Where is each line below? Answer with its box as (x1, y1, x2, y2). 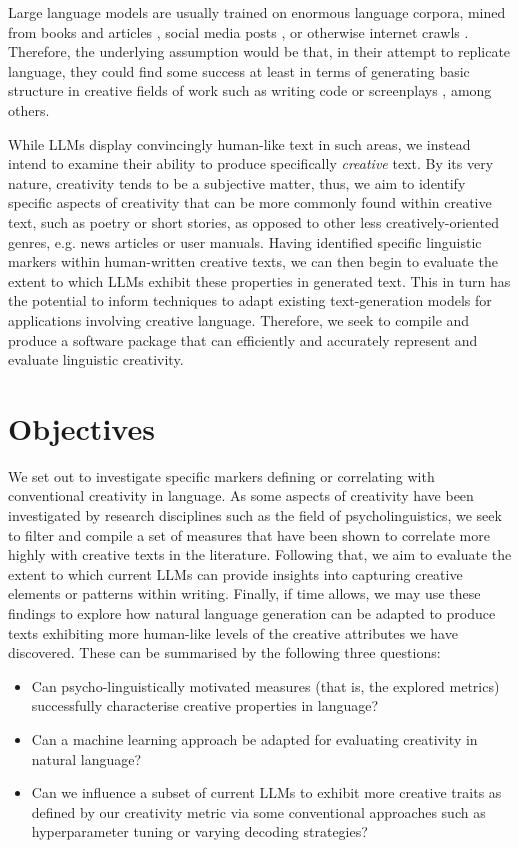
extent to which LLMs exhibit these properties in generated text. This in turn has (8, 270, 511, 291)
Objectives (8, 407, 155, 448)
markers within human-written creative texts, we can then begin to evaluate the (8, 251, 498, 272)
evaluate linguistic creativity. (8, 349, 184, 370)
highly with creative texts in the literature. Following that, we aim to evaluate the (8, 544, 512, 565)
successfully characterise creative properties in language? (31, 695, 379, 716)
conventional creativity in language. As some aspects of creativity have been (8, 485, 474, 506)
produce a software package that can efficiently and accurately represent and (8, 329, 478, 350)
